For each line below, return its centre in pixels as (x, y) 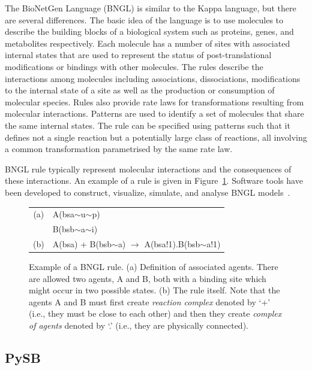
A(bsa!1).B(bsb (172, 243)
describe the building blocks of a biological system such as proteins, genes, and (149, 31)
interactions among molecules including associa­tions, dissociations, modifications (153, 78)
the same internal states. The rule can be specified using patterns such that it (148, 125)
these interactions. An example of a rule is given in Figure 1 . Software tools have (154, 181)
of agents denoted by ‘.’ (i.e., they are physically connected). (139, 325)
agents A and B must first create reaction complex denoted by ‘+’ (150, 301)
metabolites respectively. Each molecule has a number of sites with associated (148, 43)
